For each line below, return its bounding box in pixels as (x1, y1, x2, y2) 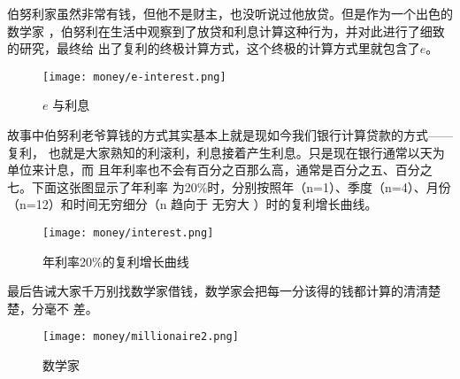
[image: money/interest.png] (42, 227, 214, 239)
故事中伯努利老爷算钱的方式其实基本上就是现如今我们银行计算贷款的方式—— (7, 126, 453, 144)
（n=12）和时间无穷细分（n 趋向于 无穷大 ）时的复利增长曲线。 (7, 195, 378, 213)
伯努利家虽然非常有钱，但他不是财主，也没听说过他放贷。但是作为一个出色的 (7, 4, 453, 22)
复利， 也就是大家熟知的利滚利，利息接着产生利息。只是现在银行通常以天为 (7, 143, 445, 161)
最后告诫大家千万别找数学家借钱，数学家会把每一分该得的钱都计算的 (7, 282, 403, 300)
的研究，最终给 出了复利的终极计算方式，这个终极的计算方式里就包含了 (7, 39, 420, 58)
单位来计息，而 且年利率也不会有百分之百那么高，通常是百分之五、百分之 (7, 160, 433, 179)
